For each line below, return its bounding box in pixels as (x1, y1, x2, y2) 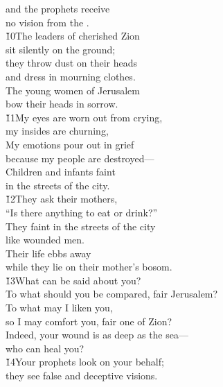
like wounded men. (6, 232, 84, 247)
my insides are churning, (6, 123, 109, 138)
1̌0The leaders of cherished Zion (6, 28, 140, 43)
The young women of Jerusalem (6, 83, 140, 97)
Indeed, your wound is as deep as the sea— (6, 327, 188, 342)
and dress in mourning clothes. (6, 69, 136, 83)
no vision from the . (6, 15, 89, 29)
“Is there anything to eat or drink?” (6, 205, 158, 219)
